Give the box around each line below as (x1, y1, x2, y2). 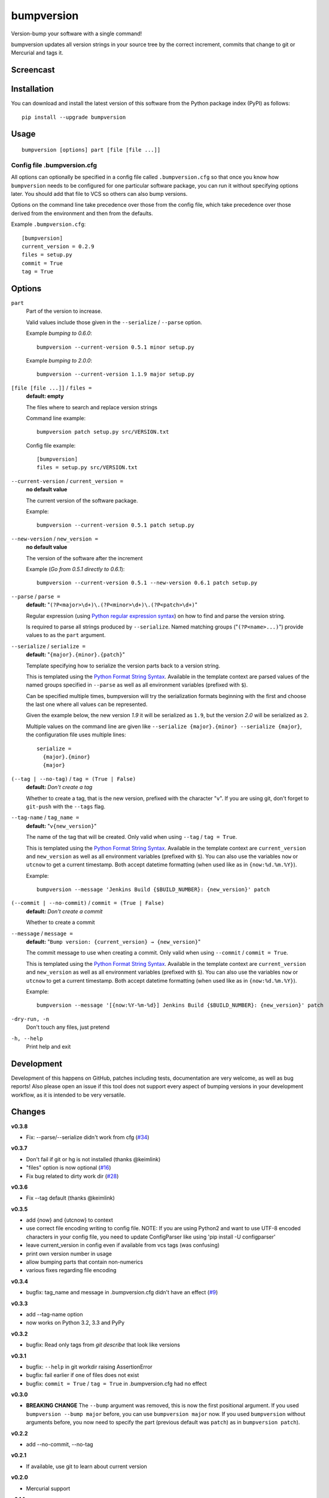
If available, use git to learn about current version (26, 1463, 148, 1470)
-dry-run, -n (11, 1016, 50, 1022)
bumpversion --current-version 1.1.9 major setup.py (36, 371, 194, 377)
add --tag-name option (26, 1310, 83, 1318)
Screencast (11, 65, 55, 75)
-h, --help (11, 1035, 43, 1042)
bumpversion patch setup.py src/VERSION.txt (36, 428, 170, 436)
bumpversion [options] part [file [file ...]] (22, 147, 161, 153)
